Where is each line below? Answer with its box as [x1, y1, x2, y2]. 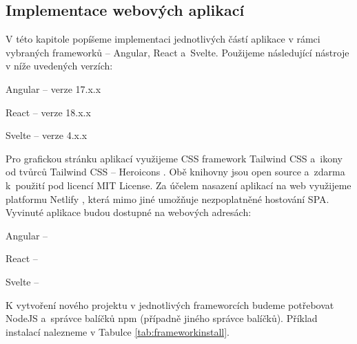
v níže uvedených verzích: [6, 58, 113, 73]
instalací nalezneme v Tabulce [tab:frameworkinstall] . [6, 324, 229, 338]
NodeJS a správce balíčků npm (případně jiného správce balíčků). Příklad [6, 311, 318, 325]
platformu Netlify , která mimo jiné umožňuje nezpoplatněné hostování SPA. [6, 191, 329, 206]
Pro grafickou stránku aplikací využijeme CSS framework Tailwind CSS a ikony [6, 151, 343, 165]
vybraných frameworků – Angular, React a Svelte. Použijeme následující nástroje [6, 45, 349, 59]
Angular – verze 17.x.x [6, 81, 101, 96]
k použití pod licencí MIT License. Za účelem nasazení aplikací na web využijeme [6, 178, 351, 192]
